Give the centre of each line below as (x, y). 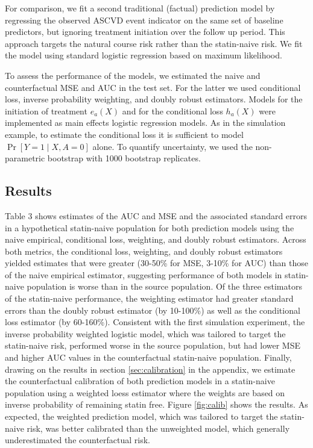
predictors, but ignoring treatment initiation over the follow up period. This (145, 32)
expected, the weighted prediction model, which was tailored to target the (141, 416)
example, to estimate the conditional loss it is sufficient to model (124, 134)
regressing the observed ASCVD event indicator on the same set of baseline (144, 20)
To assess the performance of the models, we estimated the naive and (133, 75)
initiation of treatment (46, 110)
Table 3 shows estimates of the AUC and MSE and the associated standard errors (156, 215)
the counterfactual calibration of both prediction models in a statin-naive (140, 381)
